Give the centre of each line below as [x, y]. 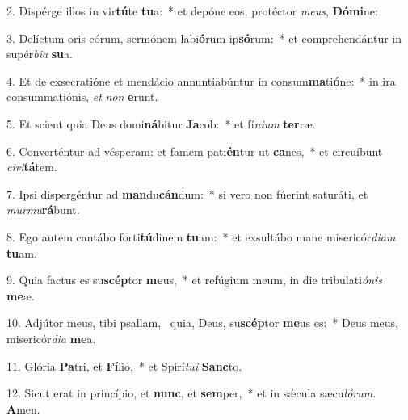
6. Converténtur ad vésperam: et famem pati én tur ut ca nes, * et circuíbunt [195, 151]
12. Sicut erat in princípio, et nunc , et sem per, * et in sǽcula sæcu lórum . [191, 393]
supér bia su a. [40, 54]
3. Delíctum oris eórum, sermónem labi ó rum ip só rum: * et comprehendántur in [204, 38]
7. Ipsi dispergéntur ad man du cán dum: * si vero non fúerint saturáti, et [187, 193]
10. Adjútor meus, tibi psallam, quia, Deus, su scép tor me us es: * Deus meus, [202, 323]
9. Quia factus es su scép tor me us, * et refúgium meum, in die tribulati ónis [195, 280]
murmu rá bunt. [43, 210]
